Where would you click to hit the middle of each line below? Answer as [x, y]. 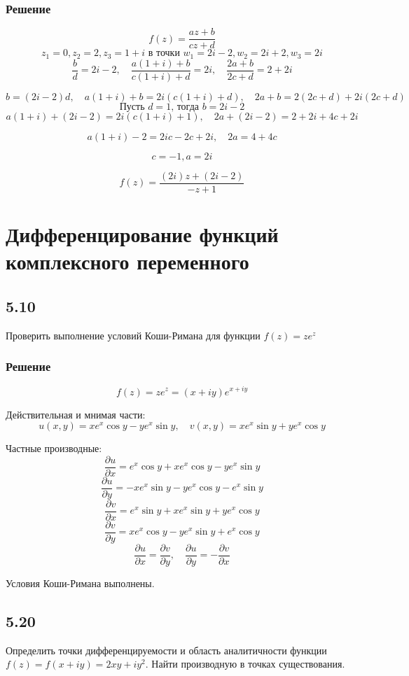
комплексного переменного [127, 261]
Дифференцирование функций [142, 234]
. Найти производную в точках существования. [245, 664]
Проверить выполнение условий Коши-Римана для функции [133, 335]
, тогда [185, 107]
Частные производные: [54, 448]
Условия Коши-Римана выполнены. [80, 583]
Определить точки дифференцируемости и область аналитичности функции [166, 650]
